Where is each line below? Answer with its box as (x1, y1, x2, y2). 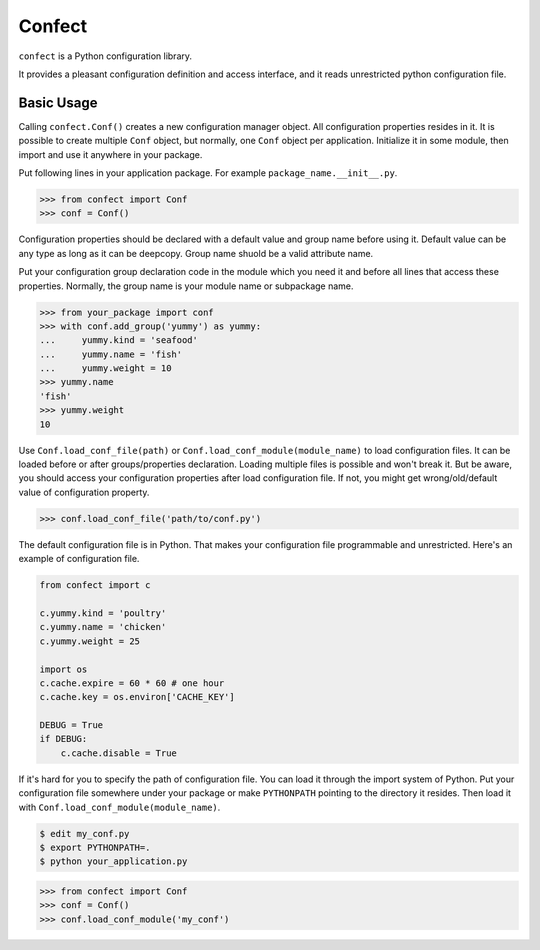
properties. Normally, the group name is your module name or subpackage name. (18, 280, 354, 292)
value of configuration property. (18, 486, 150, 498)
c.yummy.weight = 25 (39, 635, 140, 647)
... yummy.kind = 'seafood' (39, 335, 199, 346)
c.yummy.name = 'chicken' (39, 621, 167, 633)
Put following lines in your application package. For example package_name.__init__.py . (18, 167, 398, 179)
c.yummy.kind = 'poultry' (39, 607, 167, 619)
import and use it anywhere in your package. (18, 148, 203, 160)
